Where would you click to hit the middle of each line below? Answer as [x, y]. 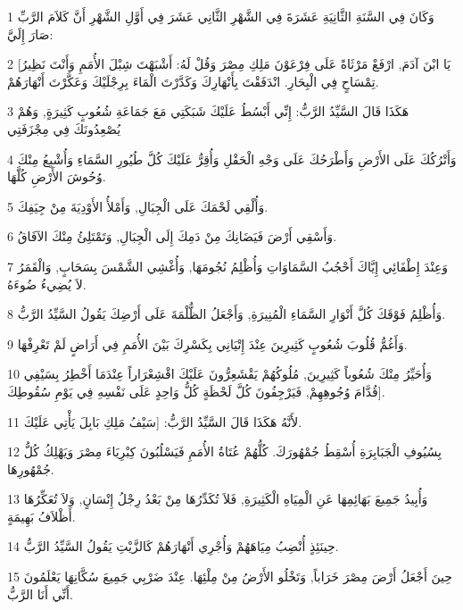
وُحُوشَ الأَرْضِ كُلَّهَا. [57, 176]
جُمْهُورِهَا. [31, 468]
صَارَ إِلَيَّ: [30, 33]
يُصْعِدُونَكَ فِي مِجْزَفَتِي [64, 128]
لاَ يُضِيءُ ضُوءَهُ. [47, 284]
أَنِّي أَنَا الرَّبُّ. [40, 593]
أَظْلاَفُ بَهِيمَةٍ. [41, 516]
